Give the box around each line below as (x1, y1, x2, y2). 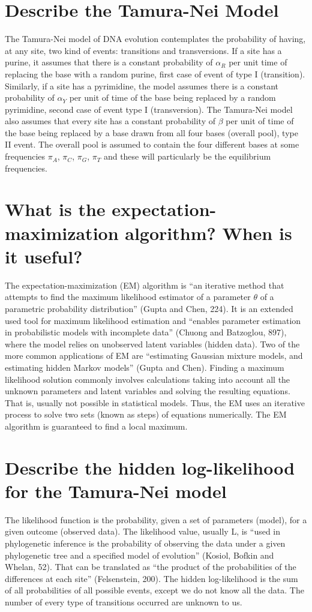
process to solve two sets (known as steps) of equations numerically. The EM (5, 408, 287, 421)
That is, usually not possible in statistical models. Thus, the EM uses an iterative (5, 396, 305, 409)
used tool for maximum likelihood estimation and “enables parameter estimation (5, 314, 301, 326)
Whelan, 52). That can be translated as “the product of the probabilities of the (5, 560, 296, 573)
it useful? (5, 244, 83, 268)
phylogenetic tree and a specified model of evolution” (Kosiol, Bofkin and (5, 548, 274, 561)
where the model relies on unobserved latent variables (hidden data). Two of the (5, 337, 300, 350)
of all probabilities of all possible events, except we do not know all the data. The (5, 584, 304, 596)
